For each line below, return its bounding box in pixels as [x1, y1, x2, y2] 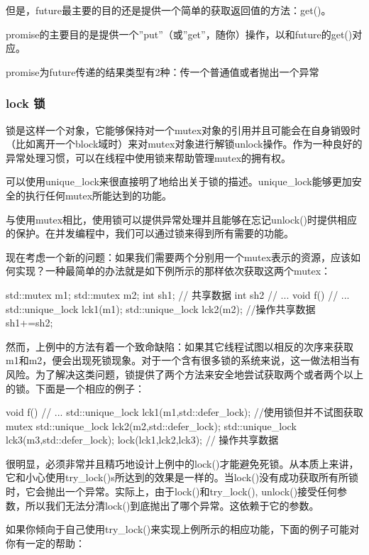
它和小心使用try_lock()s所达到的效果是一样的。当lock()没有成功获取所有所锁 [6, 470, 359, 485]
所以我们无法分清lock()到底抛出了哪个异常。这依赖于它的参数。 [25, 498, 319, 512]
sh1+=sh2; [6, 315, 53, 330]
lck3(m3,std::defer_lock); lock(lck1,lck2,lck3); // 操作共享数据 [6, 432, 279, 447]
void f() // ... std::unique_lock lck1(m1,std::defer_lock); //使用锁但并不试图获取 [6, 405, 363, 419]
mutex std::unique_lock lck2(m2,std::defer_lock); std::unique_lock [6, 418, 297, 433]
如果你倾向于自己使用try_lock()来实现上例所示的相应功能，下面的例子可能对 [6, 522, 360, 537]
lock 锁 [6, 94, 45, 112]
